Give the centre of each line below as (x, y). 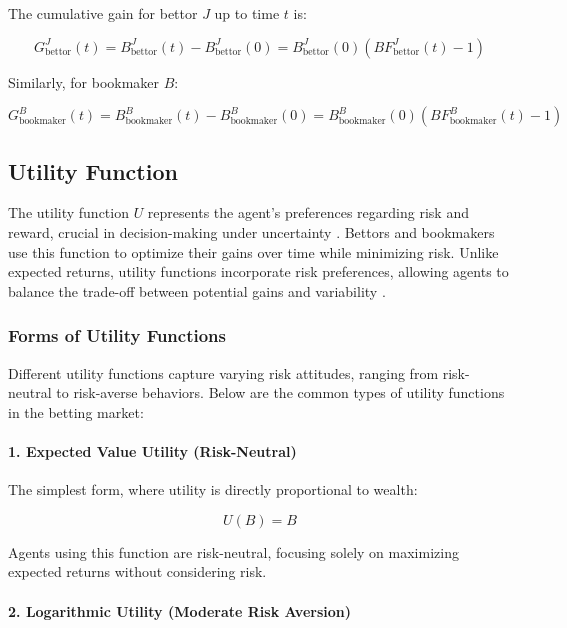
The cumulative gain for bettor (103, 13)
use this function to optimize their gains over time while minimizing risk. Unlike (253, 251)
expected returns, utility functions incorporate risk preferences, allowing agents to (258, 271)
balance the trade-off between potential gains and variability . (197, 290)
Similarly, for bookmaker (84, 81)
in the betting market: (76, 411)
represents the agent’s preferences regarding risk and (308, 212)
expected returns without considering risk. (137, 571)
